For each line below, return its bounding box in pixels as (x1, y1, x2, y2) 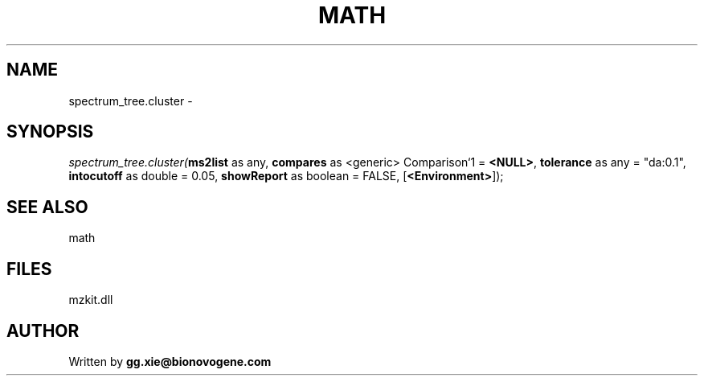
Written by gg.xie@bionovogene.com (68, 354, 272, 368)
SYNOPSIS (6, 121, 94, 142)
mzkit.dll (68, 293, 113, 307)
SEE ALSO (6, 196, 88, 217)
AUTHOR (6, 320, 80, 341)
